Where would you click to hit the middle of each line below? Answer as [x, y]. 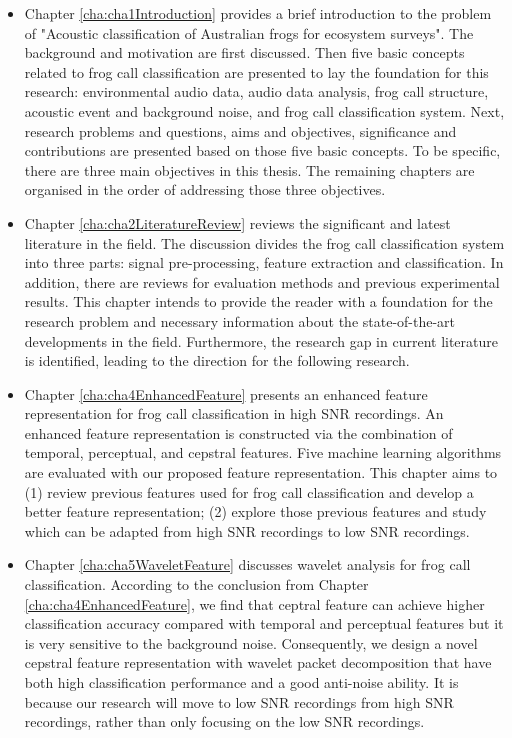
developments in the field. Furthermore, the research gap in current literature [261, 340]
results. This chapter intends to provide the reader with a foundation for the [258, 301]
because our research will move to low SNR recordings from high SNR [239, 701]
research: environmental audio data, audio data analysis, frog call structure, [256, 91]
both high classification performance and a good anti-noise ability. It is [241, 682]
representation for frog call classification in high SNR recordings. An [234, 413]
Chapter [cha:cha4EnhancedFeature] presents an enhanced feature [226, 393]
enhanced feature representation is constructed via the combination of [238, 432]
